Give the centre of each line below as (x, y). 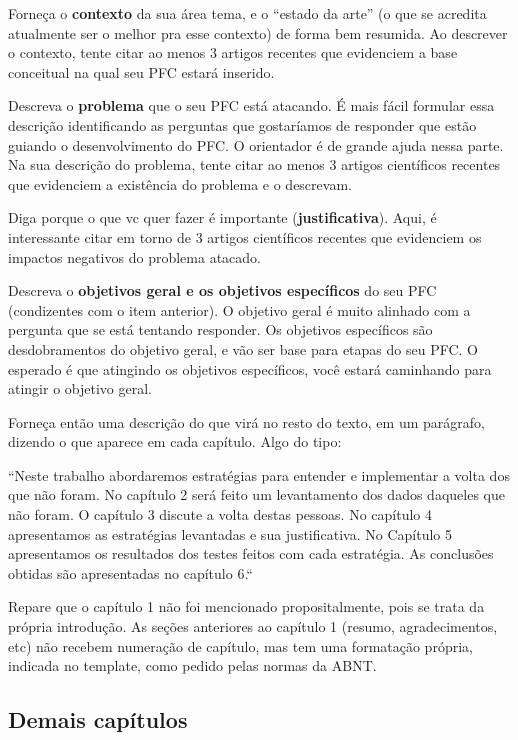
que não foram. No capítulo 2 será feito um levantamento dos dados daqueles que (256, 494)
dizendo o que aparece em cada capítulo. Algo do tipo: (175, 441)
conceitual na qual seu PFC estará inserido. (141, 71)
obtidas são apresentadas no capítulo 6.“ (130, 572)
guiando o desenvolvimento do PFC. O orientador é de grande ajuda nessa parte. (256, 144)
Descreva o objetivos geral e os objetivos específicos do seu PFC (222, 290)
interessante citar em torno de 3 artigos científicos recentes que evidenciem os (245, 236)
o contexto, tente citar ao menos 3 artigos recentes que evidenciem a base (233, 52)
